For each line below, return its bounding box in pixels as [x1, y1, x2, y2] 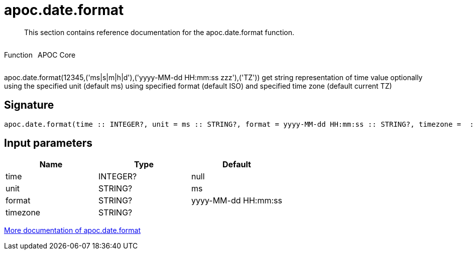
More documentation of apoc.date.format [4, 226, 141, 235]
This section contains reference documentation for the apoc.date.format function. [24, 28, 295, 37]
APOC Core [37, 50, 76, 59]
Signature [4, 99, 54, 112]
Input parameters [4, 137, 93, 150]
